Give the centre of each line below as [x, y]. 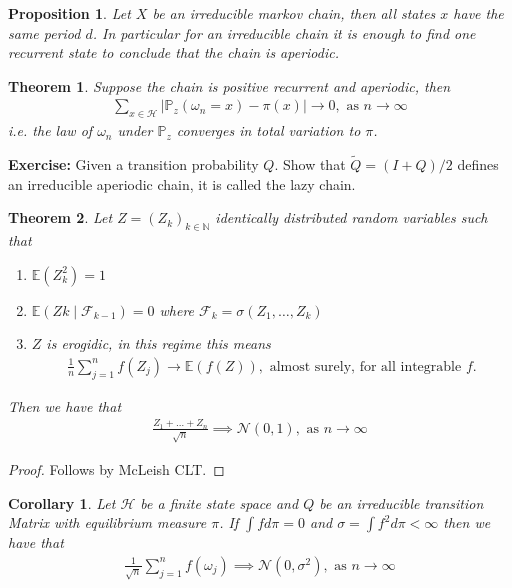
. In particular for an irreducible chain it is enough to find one [284, 32]
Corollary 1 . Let [62, 502]
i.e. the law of [50, 130]
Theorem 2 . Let [60, 217]
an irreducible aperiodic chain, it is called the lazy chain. [182, 183]
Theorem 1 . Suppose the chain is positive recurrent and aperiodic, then [229, 85]
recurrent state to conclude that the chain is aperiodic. [173, 52]
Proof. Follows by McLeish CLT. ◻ [116, 468]
